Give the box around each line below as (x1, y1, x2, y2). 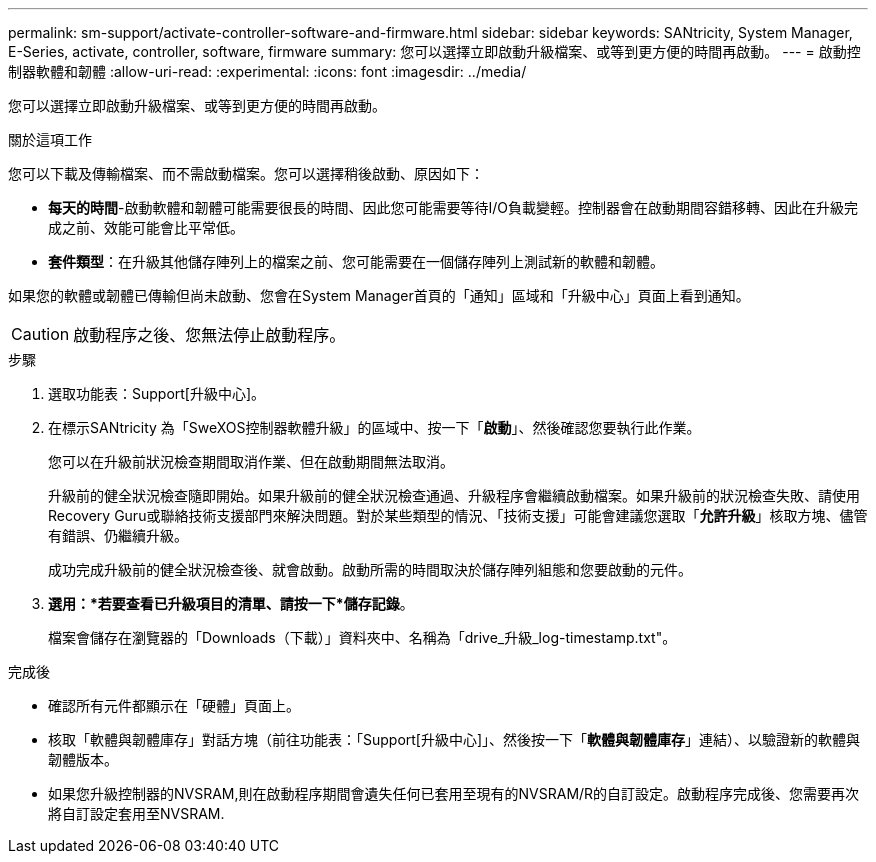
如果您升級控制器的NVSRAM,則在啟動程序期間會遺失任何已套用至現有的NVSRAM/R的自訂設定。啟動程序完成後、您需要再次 (48, 785, 860, 802)
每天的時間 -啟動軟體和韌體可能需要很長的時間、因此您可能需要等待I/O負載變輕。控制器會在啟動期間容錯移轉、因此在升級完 (48, 199, 858, 216)
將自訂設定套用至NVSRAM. (48, 805, 225, 822)
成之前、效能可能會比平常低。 (48, 219, 244, 236)
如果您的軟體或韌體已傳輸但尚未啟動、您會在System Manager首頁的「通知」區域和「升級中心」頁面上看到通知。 (8, 287, 750, 304)
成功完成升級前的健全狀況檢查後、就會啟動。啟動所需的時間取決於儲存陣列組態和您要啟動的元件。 (48, 561, 692, 578)
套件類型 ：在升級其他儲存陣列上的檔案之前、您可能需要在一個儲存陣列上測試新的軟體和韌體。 (48, 253, 664, 270)
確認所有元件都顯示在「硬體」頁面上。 (48, 697, 300, 714)
